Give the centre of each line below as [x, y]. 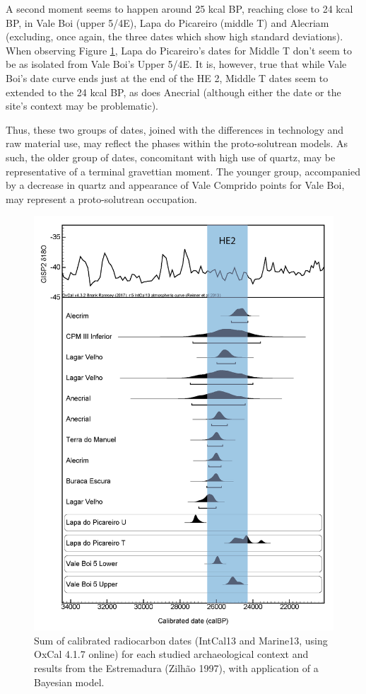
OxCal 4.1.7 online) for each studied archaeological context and [171, 654]
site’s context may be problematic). [82, 106]
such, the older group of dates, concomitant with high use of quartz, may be [171, 157]
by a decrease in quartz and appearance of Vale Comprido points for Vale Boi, [175, 185]
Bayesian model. [69, 682]
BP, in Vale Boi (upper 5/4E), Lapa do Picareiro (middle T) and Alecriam [167, 22]
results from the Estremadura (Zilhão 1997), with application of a [176, 668]
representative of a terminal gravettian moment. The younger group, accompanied [183, 171]
